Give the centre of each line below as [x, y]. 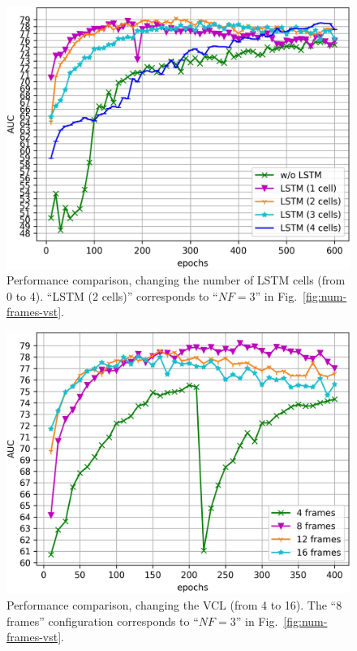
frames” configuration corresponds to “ [103, 621]
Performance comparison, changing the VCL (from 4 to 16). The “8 [174, 605]
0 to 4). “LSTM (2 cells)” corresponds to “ [112, 295]
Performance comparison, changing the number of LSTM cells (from [176, 280]
